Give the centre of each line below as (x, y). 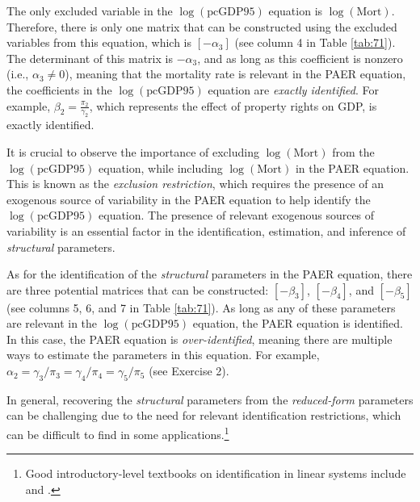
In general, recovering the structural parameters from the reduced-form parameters (210, 399)
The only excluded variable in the (90, 10)
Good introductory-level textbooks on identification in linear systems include (216, 473)
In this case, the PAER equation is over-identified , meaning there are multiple (199, 339)
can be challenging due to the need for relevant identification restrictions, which (204, 415)
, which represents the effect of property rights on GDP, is (233, 105)
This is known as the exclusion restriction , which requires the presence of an (195, 184)
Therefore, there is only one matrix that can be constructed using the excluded (202, 26)
